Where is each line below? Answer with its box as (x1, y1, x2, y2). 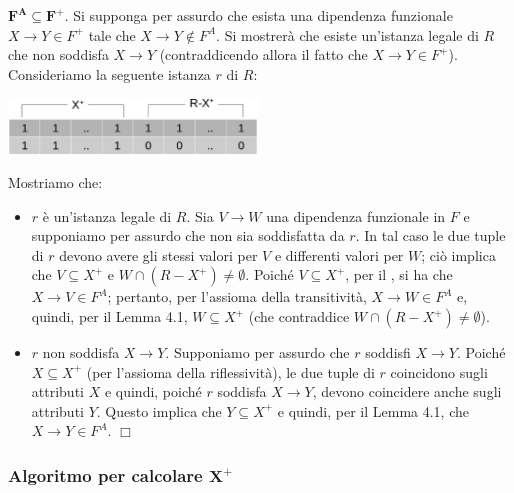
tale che (88, 24, 136, 45)
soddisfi (365, 342, 411, 363)
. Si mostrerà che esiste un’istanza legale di (216, 24, 479, 45)
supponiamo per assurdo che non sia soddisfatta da (31, 225, 345, 246)
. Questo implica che (96, 400, 222, 421)
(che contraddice (248, 306, 350, 327)
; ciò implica (421, 244, 496, 265)
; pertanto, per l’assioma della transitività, (107, 286, 367, 307)
